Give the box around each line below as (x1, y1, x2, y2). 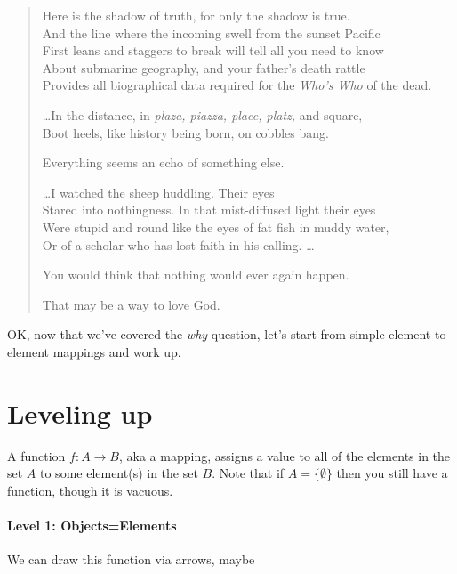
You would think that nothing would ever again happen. (42, 265, 349, 284)
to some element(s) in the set (40, 464, 198, 482)
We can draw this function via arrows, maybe (7, 550, 255, 569)
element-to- (389, 325, 451, 344)
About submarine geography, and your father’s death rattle (42, 58, 365, 77)
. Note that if (212, 464, 285, 482)
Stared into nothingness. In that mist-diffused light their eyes (42, 200, 376, 219)
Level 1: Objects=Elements (7, 516, 177, 534)
